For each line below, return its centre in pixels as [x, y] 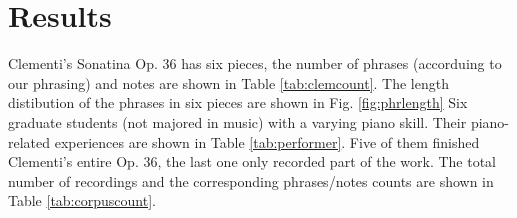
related [29, 141]
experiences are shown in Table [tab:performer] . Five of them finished [267, 141]
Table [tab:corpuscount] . [82, 200]
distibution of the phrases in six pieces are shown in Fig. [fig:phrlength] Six [238, 102]
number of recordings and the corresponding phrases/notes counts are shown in [251, 180]
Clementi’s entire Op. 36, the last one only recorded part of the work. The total [252, 161]
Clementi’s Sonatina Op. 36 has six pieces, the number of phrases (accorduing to [255, 63]
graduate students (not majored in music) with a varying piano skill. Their [237, 121]
